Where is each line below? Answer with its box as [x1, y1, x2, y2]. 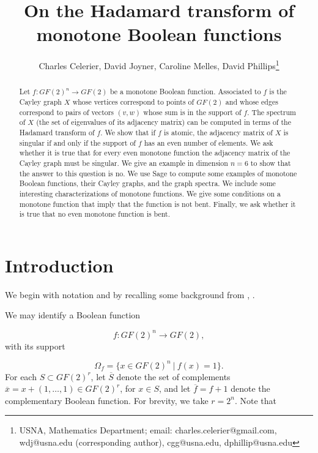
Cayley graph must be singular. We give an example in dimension [19, 157, 228, 168]
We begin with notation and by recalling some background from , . [5, 288, 255, 301]
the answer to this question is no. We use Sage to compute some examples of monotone [19, 168, 297, 178]
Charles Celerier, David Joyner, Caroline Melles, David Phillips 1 [39, 58, 279, 72]
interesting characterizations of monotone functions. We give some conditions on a [19, 188, 281, 198]
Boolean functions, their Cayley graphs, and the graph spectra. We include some [19, 178, 276, 189]
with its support [5, 339, 65, 352]
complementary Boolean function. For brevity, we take [5, 394, 209, 406]
